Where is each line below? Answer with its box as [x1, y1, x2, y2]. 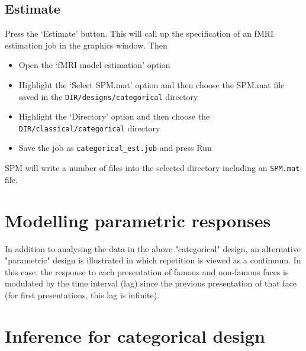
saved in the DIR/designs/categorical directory [18, 90, 198, 102]
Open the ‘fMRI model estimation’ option [18, 59, 170, 71]
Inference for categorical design [5, 323, 265, 347]
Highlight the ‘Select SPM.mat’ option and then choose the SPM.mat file [18, 78, 285, 91]
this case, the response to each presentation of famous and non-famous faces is [5, 265, 289, 278]
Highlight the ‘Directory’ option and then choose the [18, 110, 210, 123]
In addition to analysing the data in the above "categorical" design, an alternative [5, 242, 301, 255]
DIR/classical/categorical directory [18, 121, 160, 134]
